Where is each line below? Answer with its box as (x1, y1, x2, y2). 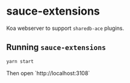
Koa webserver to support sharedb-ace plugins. (6, 24, 125, 32)
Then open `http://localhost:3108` (6, 69, 90, 77)
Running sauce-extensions (6, 42, 106, 52)
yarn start (6, 58, 34, 65)
